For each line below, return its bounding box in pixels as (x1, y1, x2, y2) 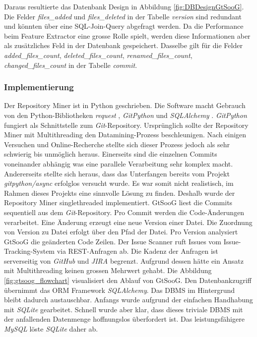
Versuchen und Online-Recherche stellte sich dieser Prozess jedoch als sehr (4, 139, 230, 149)
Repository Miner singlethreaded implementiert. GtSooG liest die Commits (4, 197, 233, 208)
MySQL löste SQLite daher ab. (4, 324, 98, 334)
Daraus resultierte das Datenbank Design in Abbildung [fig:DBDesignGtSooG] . (4, 1, 244, 11)
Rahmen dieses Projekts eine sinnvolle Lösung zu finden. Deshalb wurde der (4, 187, 235, 198)
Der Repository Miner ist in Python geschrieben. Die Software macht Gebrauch (4, 100, 246, 111)
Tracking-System (4, 246, 55, 256)
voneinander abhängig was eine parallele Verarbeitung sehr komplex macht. (4, 158, 233, 168)
